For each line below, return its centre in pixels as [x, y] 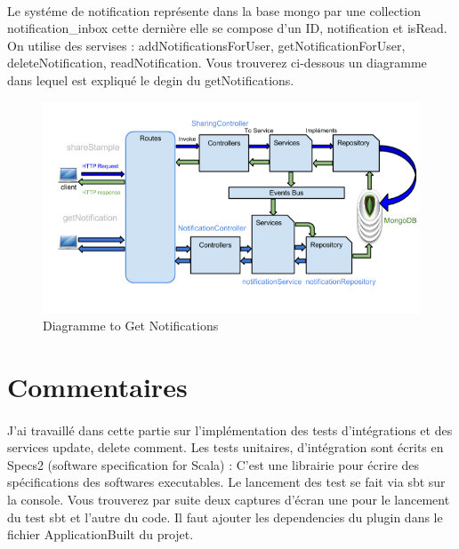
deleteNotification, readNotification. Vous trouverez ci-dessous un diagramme [217, 63]
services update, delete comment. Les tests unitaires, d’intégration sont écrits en [225, 447]
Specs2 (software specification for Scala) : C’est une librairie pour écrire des [213, 464]
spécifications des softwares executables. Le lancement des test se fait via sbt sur [226, 482]
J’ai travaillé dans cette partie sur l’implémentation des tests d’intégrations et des [230, 430]
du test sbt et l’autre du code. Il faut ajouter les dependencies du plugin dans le [225, 517]
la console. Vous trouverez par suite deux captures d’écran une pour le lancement [229, 500]
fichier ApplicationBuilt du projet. [101, 534]
